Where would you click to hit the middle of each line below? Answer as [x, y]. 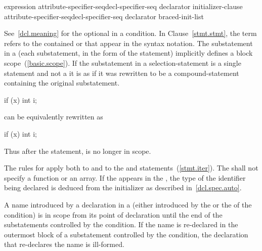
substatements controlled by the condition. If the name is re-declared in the [121, 224]
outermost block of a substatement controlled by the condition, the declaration [126, 234]
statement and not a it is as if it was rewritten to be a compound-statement [122, 73]
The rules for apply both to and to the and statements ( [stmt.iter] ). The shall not [131, 168]
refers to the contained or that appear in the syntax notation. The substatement [128, 43]
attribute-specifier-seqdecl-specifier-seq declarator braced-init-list [104, 16]
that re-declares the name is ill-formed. [64, 244]
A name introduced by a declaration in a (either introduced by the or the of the [128, 204]
